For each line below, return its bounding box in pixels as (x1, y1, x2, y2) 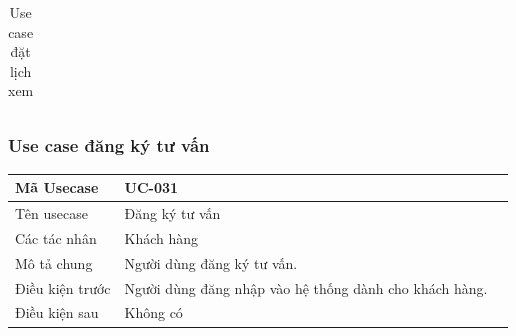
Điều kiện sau (15, 302, 99, 323)
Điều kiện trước (15, 277, 111, 298)
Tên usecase (15, 203, 88, 224)
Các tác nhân (15, 227, 97, 248)
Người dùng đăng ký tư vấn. (124, 252, 298, 273)
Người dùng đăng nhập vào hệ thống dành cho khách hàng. (124, 277, 488, 298)
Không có (124, 302, 183, 323)
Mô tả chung (15, 252, 93, 273)
